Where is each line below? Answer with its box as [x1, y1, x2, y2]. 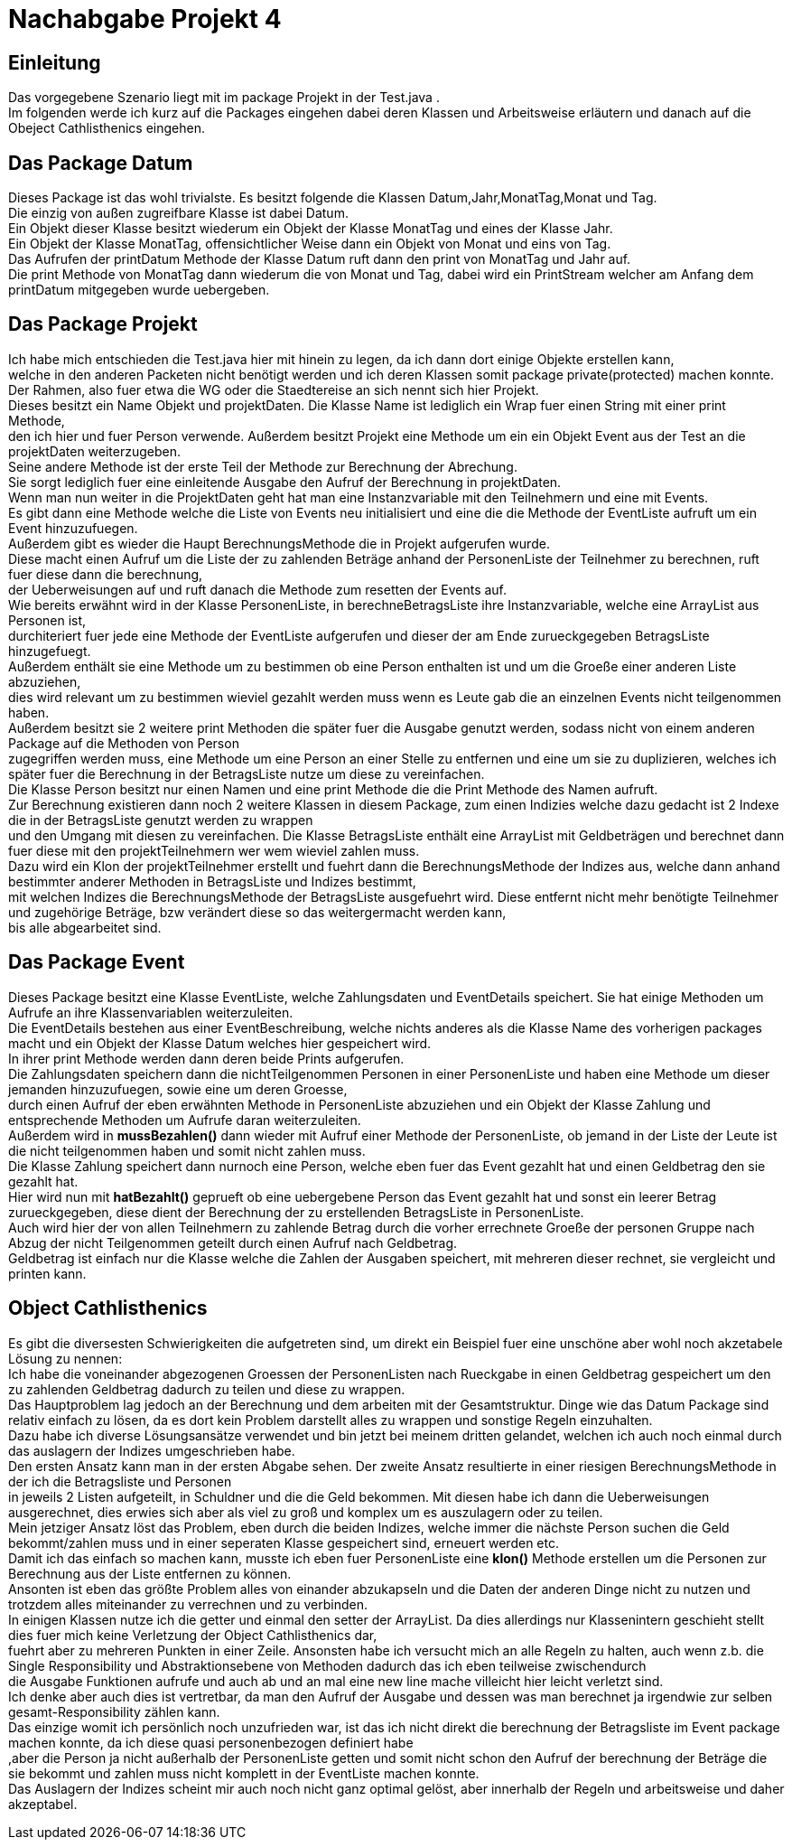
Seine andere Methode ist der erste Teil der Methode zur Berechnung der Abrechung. [8, 458, 517, 474]
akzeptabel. [8, 1795, 78, 1812]
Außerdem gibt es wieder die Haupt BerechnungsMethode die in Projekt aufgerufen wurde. [8, 535, 550, 551]
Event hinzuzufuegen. [8, 520, 138, 536]
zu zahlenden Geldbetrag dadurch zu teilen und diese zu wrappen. [8, 1381, 405, 1397]
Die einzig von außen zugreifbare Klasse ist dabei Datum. [8, 205, 349, 221]
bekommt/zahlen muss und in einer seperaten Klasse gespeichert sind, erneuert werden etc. [8, 1534, 559, 1551]
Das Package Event [8, 951, 185, 974]
